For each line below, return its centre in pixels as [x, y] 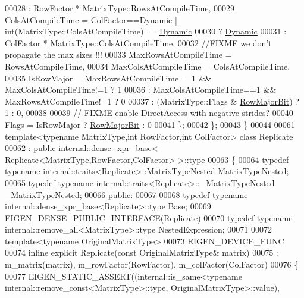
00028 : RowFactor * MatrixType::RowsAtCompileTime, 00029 [120, 8]
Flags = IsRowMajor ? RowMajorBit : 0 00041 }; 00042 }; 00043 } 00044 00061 [150, 124]
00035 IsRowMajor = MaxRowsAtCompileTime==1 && [108, 78]
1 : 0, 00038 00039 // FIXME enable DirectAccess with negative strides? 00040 [149, 113]
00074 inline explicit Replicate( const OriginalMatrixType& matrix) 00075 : [142, 252]
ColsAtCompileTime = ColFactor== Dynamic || [92, 19]
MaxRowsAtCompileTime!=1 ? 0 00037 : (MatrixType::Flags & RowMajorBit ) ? [152, 101]
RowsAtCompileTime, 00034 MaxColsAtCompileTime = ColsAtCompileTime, [148, 66]
